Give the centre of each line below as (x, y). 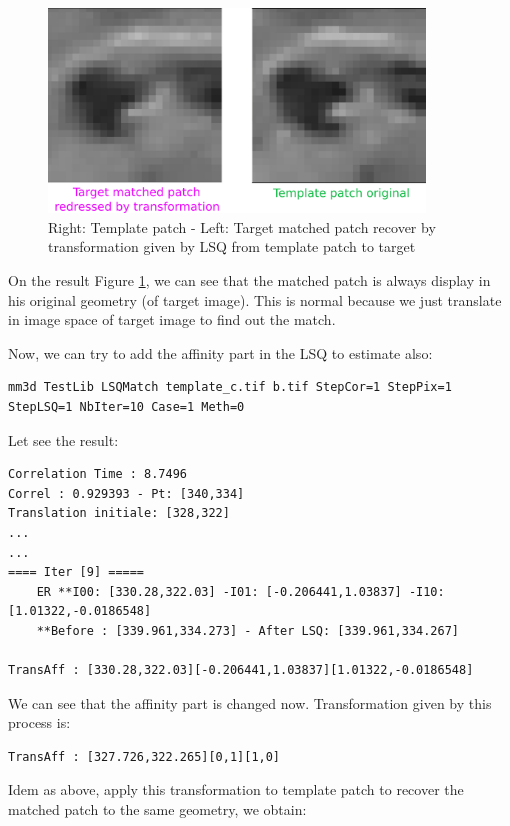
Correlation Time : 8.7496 (97, 474)
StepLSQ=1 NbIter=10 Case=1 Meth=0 (126, 406)
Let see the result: (63, 439)
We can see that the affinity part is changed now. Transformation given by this (250, 702)
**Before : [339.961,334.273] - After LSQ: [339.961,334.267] (248, 630)
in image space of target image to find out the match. (172, 319)
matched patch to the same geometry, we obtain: (157, 809)
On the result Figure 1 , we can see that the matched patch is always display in (249, 279)
